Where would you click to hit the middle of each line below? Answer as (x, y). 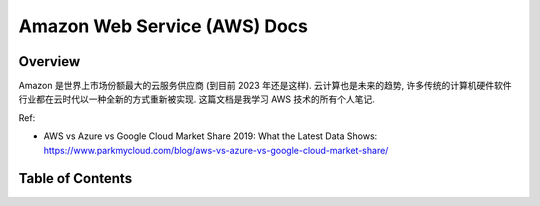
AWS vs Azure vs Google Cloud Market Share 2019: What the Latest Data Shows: (210, 136)
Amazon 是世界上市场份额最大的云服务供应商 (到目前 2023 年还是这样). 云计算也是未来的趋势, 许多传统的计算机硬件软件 (265, 86)
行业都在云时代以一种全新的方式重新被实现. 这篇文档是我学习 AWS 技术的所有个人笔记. (196, 99)
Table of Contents (75, 178)
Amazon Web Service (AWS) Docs (163, 26)
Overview (49, 61)
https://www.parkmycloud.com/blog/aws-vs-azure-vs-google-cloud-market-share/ (216, 150)
